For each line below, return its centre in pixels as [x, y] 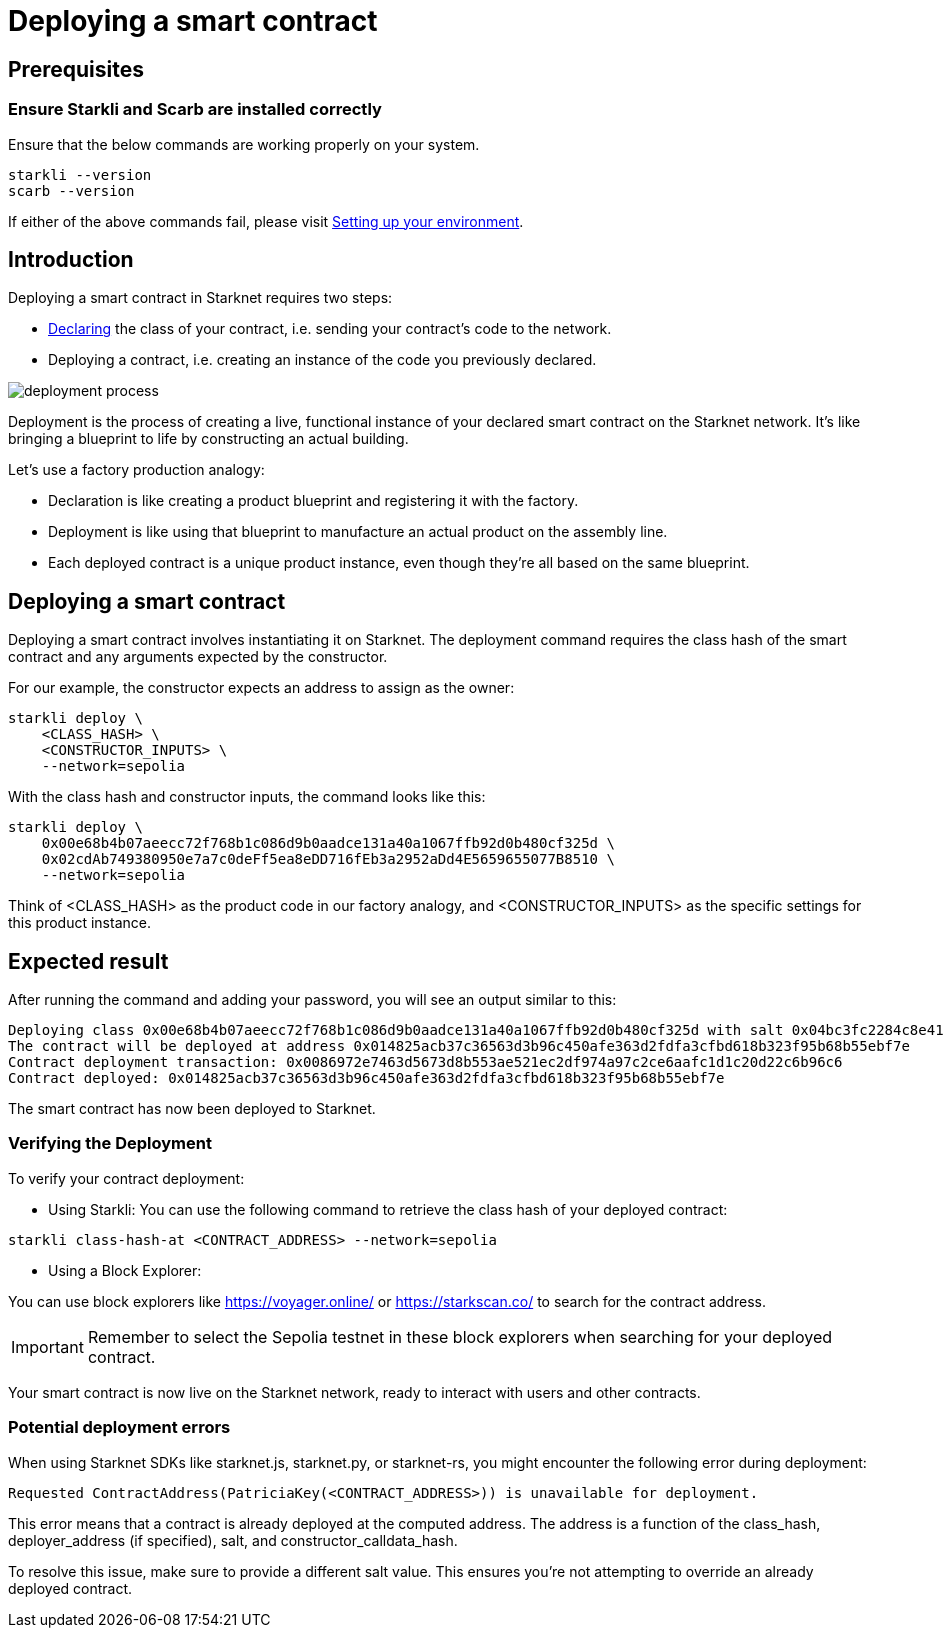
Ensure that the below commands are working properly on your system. [244, 144]
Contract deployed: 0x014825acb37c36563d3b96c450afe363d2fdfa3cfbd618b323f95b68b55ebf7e [366, 1078]
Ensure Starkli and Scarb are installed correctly [195, 109]
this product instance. [79, 923]
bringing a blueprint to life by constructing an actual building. [208, 439]
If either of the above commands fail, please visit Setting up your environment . [266, 221]
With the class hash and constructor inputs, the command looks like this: [247, 797]
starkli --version [80, 174]
